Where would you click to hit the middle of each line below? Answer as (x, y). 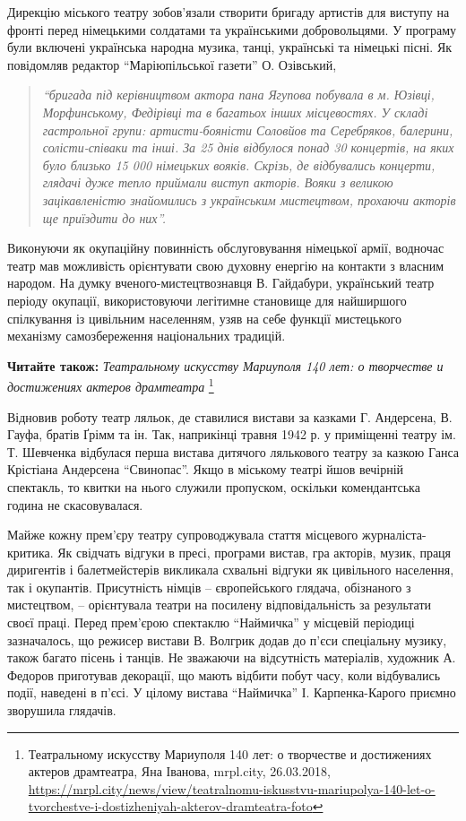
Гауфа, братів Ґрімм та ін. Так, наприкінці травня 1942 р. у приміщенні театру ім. (232, 434)
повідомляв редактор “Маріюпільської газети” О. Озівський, (172, 64)
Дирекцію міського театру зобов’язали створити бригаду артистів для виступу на (229, 12)
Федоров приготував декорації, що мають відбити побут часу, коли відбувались (224, 674)
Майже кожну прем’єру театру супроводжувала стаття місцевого (183, 535)
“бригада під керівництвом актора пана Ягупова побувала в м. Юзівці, (238, 95)
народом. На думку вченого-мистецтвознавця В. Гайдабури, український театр (221, 283)
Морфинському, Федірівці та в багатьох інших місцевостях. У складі (235, 112)
